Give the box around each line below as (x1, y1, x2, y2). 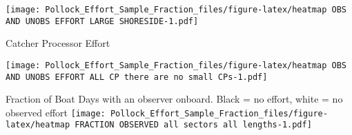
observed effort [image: (6, 105, 106, 119)
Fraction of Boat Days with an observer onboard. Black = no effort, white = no (6, 92, 343, 106)
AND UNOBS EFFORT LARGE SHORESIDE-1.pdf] (6, 16, 199, 26)
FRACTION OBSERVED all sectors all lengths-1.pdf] (75, 120, 312, 130)
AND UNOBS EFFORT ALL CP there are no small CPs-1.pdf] (6, 72, 268, 82)
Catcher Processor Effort (6, 36, 110, 50)
